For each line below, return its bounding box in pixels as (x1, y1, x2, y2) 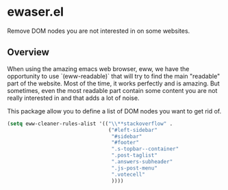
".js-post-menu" (111, 165, 157, 172)
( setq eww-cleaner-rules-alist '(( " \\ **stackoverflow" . (7, 120, 173, 127)
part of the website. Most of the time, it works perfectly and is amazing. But (7, 79, 220, 87)
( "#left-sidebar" (108, 126, 157, 133)
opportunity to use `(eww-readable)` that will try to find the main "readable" (7, 72, 220, 80)
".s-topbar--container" (111, 146, 179, 152)
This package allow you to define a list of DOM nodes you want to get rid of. (7, 107, 222, 115)
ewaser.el (7, 4, 64, 20)
